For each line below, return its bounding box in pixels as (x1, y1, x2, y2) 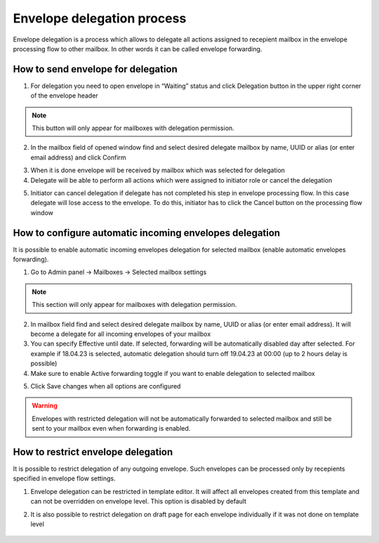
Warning (32, 401, 58, 410)
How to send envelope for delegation (13, 63, 178, 75)
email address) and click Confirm (30, 153, 126, 162)
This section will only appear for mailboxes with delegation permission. (32, 301, 237, 309)
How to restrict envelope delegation (13, 446, 173, 458)
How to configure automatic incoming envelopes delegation (13, 227, 281, 239)
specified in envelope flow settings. (13, 474, 116, 483)
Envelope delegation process (13, 11, 187, 26)
